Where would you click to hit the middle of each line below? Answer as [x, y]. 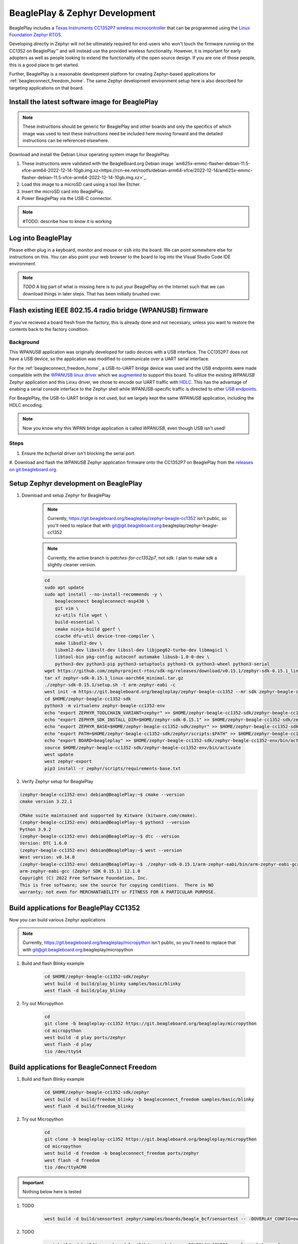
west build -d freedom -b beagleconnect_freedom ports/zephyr [122, 1153]
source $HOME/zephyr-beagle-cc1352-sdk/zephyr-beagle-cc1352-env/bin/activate [143, 747]
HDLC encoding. [26, 405]
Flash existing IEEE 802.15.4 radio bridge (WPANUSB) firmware [109, 310]
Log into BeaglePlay [40, 238]
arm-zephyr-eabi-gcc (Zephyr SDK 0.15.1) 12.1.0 [80, 871]
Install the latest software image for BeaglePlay [84, 102]
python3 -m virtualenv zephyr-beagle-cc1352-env [105, 706]
